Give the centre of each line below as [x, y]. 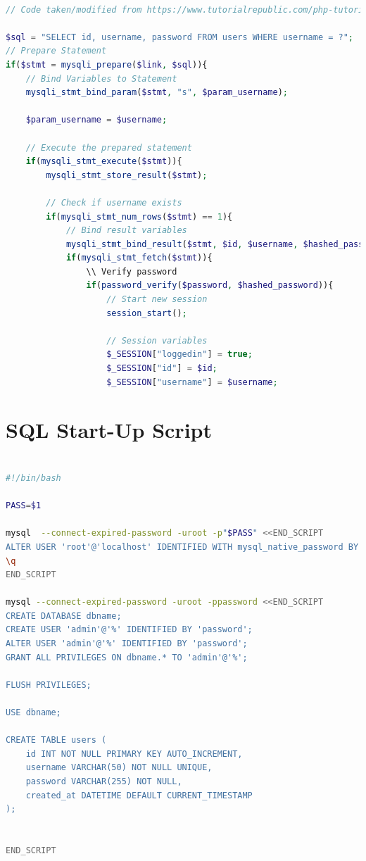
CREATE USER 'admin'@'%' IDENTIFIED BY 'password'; [129, 630]
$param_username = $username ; [96, 120]
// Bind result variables [126, 231]
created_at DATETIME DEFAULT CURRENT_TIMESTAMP [139, 795]
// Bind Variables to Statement [101, 78]
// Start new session [157, 300]
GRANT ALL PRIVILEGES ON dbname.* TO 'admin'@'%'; [127, 657]
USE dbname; [33, 713]
